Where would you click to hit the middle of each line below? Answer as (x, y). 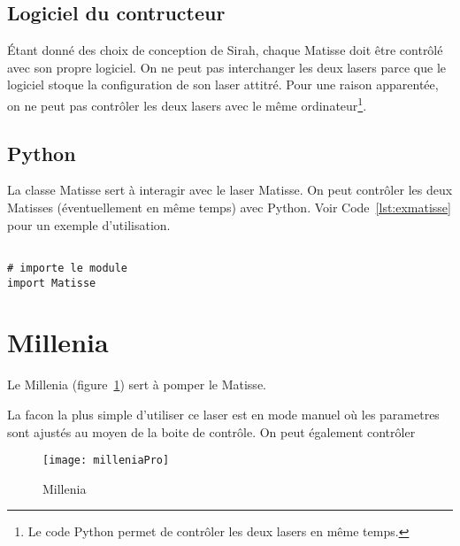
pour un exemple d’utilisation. (89, 224)
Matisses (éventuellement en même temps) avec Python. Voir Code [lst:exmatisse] (229, 208)
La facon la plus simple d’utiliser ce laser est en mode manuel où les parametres (223, 414)
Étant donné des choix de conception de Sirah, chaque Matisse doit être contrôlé (225, 50)
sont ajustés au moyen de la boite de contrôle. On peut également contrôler (211, 431)
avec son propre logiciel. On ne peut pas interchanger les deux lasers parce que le (227, 67)
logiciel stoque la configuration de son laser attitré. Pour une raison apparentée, (223, 85)
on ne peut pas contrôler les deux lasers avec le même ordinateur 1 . (187, 104)
